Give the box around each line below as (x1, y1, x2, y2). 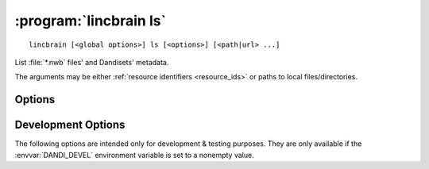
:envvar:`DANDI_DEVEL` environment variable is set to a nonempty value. (14, 150, 254, 159)
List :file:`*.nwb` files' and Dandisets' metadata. (14, 57, 169, 67)
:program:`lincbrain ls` (14, 12, 167, 29)
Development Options (14, 118, 126, 132)
